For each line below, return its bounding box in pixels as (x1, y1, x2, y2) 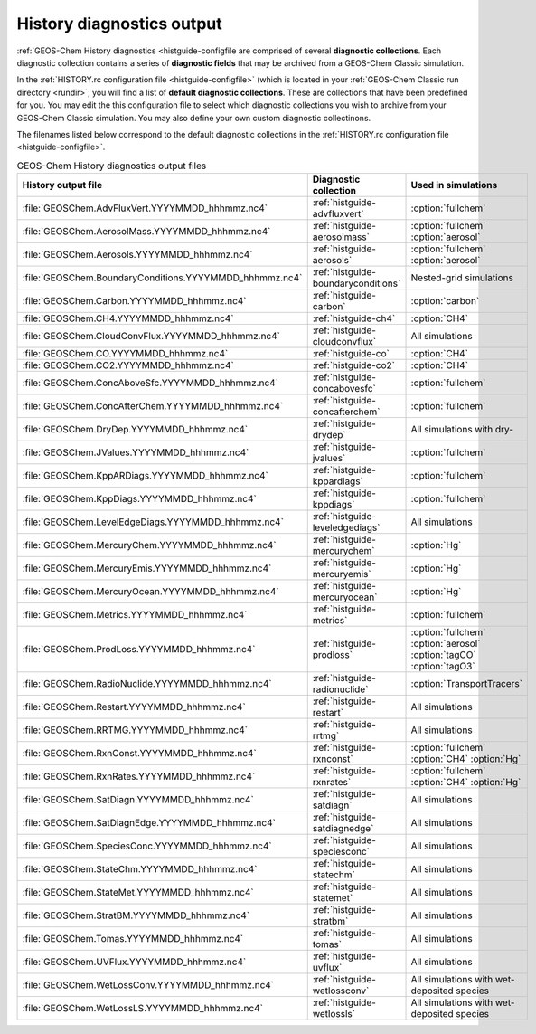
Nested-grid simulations (410, 271, 514, 284)
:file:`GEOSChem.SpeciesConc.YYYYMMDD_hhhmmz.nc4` (22, 840, 272, 852)
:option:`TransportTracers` (410, 678, 523, 690)
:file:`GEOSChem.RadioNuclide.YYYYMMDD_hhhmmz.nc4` (22, 678, 272, 690)
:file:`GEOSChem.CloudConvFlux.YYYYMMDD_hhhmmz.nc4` (22, 330, 280, 343)
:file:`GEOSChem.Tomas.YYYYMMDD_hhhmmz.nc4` (22, 933, 244, 945)
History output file (22, 179, 103, 192)
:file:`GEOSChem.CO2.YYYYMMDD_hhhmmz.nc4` (22, 359, 234, 372)
